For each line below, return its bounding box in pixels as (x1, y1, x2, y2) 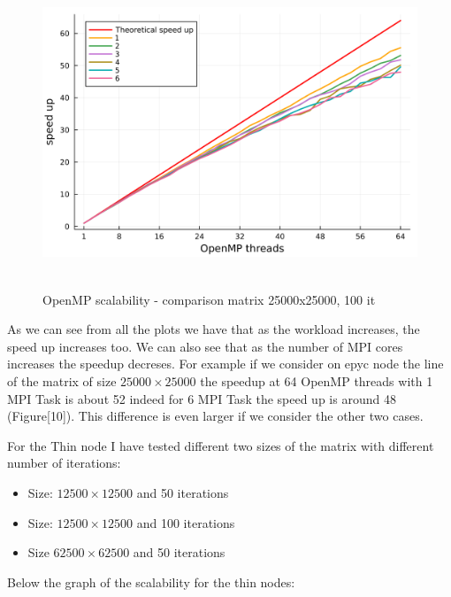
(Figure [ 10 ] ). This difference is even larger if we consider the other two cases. (7, 407, 424, 425)
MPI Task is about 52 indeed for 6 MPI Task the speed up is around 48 (7, 389, 396, 407)
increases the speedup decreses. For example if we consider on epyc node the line (7, 354, 444, 373)
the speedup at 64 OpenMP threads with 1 (200, 371, 433, 390)
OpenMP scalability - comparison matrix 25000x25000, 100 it (42, 290, 376, 308)
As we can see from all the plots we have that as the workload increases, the (7, 320, 420, 338)
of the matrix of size (7, 371, 117, 390)
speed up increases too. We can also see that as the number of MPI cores (7, 337, 403, 355)
